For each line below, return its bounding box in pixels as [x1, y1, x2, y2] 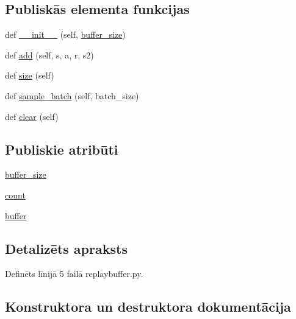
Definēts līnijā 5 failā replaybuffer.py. [5, 267, 143, 280]
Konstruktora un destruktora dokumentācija [5, 297, 291, 316]
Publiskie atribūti [5, 139, 118, 158]
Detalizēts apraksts [5, 239, 128, 258]
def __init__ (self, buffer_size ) [5, 28, 126, 41]
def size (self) [5, 69, 54, 82]
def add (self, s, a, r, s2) [5, 48, 94, 61]
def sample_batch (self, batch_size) [5, 89, 139, 102]
